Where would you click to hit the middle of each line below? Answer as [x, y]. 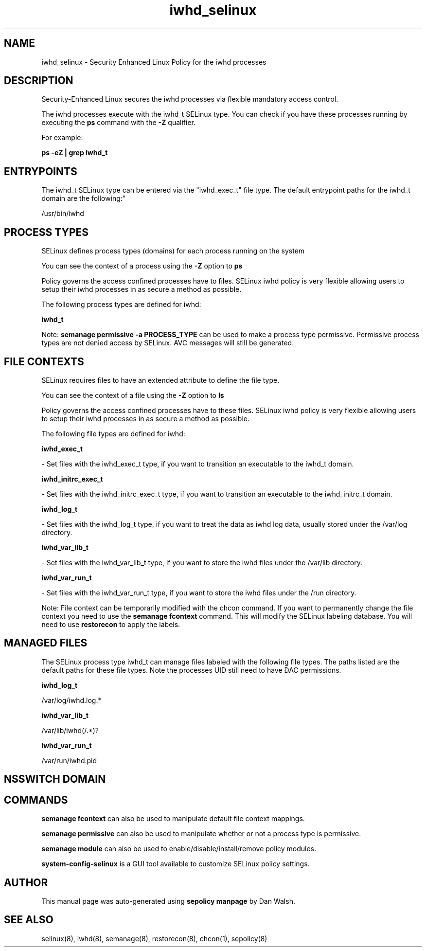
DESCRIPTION [39, 81]
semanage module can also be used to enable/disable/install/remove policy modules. [179, 849]
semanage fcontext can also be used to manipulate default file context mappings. [173, 819]
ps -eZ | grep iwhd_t [75, 153]
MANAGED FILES [46, 643]
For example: [62, 138]
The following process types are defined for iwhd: [121, 305]
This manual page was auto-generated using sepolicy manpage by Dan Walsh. [168, 901]
